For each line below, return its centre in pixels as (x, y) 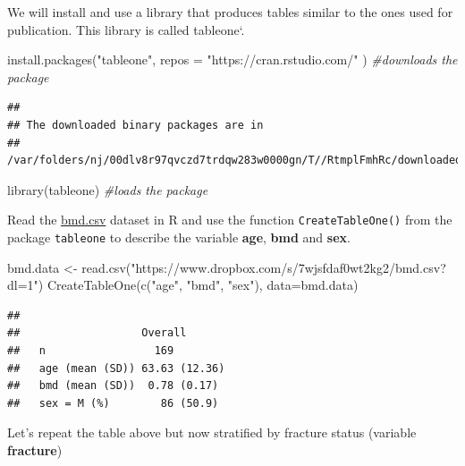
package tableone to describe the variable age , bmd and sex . (179, 237)
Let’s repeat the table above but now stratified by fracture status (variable (212, 432)
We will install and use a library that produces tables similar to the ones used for (230, 12)
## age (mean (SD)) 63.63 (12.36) (116, 368)
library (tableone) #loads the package (108, 189)
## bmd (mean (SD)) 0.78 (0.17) (113, 386)
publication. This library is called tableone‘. (126, 29)
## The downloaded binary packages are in (135, 125)
